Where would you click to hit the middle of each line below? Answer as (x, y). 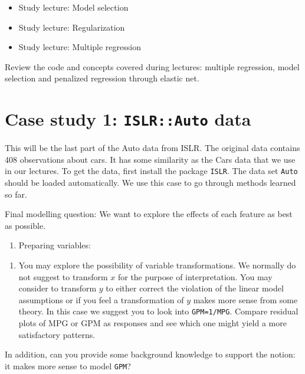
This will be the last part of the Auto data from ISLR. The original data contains (152, 148)
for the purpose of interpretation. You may (195, 276)
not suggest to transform (63, 276)
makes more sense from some (245, 299)
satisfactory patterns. (57, 334)
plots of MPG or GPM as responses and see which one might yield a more (152, 323)
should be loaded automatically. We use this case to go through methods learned (150, 183)
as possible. (25, 225)
